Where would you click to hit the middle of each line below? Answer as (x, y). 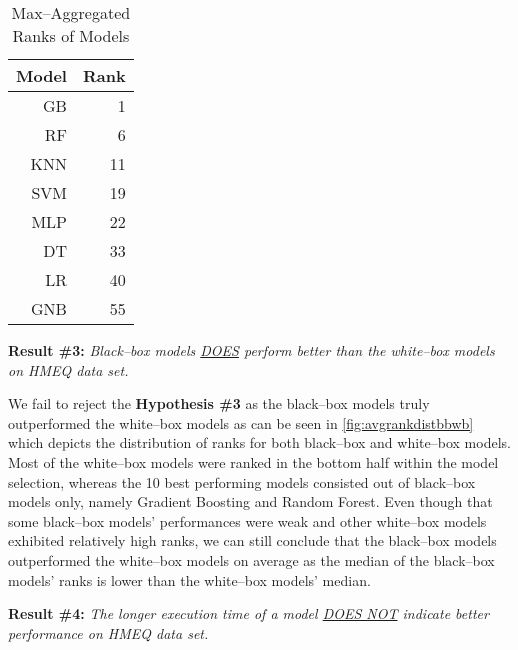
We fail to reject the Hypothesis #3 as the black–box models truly (219, 403)
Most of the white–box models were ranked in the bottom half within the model (253, 461)
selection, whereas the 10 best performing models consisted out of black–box (242, 481)
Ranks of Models (71, 35)
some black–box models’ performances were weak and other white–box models (247, 520)
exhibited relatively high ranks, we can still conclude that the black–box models (252, 540)
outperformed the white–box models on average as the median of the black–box (251, 559)
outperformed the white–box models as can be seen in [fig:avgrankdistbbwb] (241, 422)
